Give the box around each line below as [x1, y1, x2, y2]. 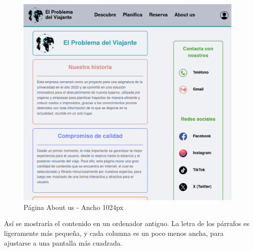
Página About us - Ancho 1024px [24, 202, 124, 212]
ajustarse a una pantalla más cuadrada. [4, 237, 123, 248]
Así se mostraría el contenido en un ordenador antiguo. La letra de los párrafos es [4, 218, 250, 228]
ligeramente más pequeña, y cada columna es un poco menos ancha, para [4, 228, 224, 238]
